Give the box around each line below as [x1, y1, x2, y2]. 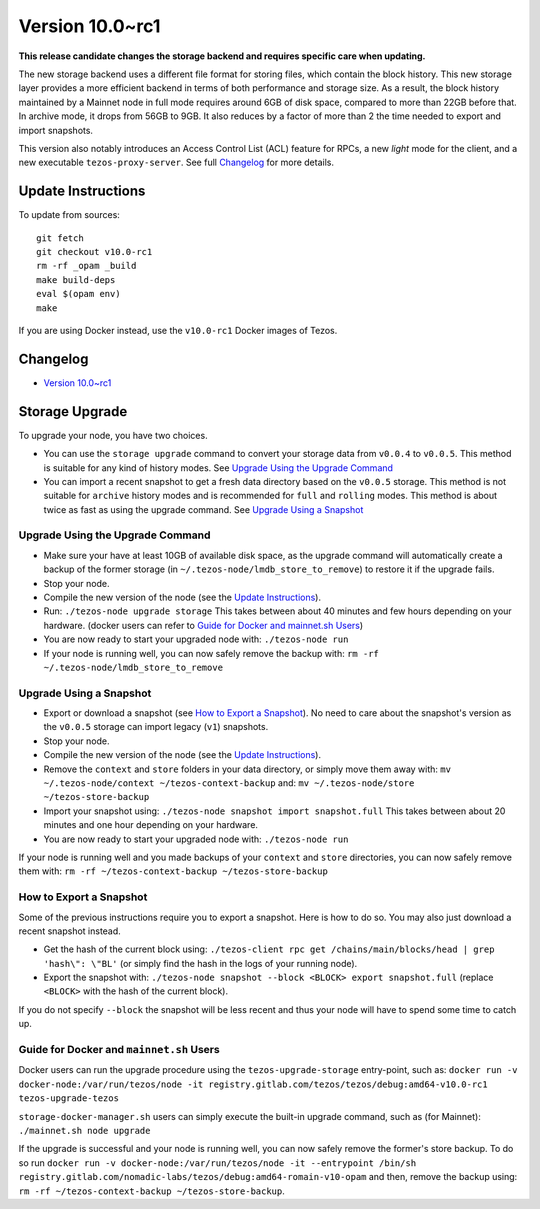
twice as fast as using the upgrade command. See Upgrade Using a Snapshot [43, 503, 364, 515]
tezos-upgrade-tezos [18, 1093, 120, 1104]
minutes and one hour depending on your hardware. [43, 819, 259, 831]
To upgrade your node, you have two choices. [18, 429, 209, 441]
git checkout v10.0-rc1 [36, 246, 153, 257]
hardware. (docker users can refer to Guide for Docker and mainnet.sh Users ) [43, 619, 364, 631]
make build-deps [36, 274, 116, 285]
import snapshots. [18, 124, 94, 136]
